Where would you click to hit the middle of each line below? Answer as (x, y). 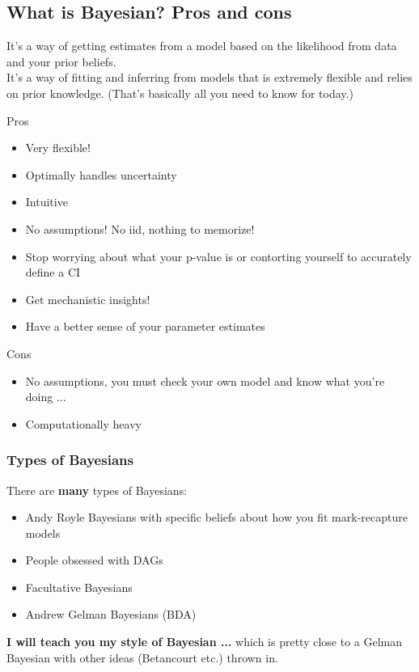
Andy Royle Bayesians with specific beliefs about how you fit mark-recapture (216, 517)
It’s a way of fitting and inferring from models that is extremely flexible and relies (209, 77)
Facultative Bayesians (79, 587)
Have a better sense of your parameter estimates (145, 326)
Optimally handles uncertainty (101, 174)
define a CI (53, 272)
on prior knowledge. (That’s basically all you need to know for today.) (180, 93)
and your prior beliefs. (61, 61)
